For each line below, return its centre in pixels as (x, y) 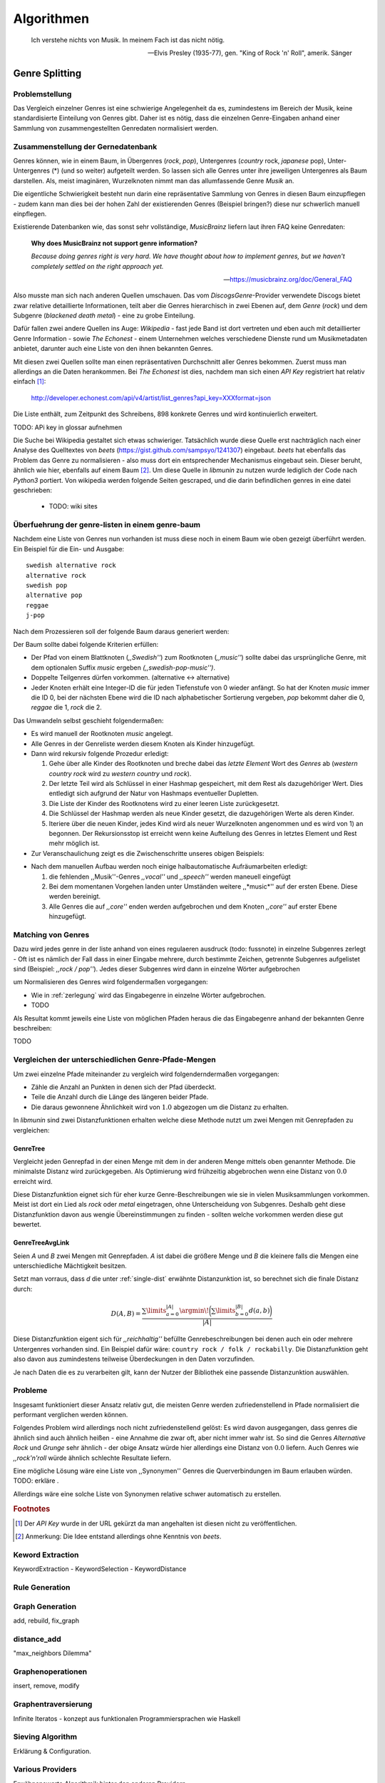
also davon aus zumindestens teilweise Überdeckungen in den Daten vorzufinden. (134, 1359)
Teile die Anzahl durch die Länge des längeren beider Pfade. (120, 1097)
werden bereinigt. (75, 896)
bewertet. (27, 1225)
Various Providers (45, 1769)
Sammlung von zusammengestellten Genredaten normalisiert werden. (116, 128)
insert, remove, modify (46, 1686)
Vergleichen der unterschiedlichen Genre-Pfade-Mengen (115, 1060)
